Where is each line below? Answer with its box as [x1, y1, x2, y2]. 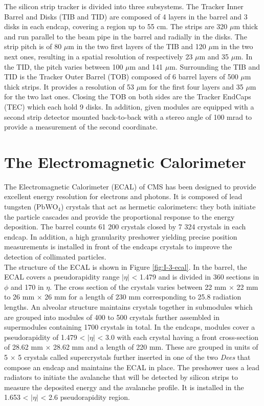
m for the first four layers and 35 [141, 81, 244, 92]
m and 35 [199, 51, 229, 61]
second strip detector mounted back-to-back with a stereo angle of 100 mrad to [4, 111, 252, 122]
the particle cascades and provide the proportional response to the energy [4, 211, 235, 222]
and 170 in [11, 281, 44, 292]
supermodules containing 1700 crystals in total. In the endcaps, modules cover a [4, 322, 255, 332]
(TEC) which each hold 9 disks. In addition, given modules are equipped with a [4, 101, 254, 112]
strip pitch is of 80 [4, 41, 62, 52]
